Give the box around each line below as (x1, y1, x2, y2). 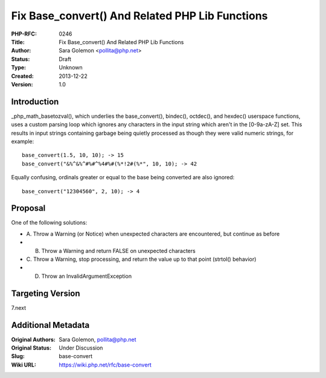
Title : (11, 38, 25, 45)
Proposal (11, 203, 46, 214)
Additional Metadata (11, 320, 90, 330)
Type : (11, 64, 27, 71)
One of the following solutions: (11, 219, 88, 226)
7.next (11, 304, 27, 311)
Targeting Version (11, 288, 81, 298)
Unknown (59, 64, 83, 71)
